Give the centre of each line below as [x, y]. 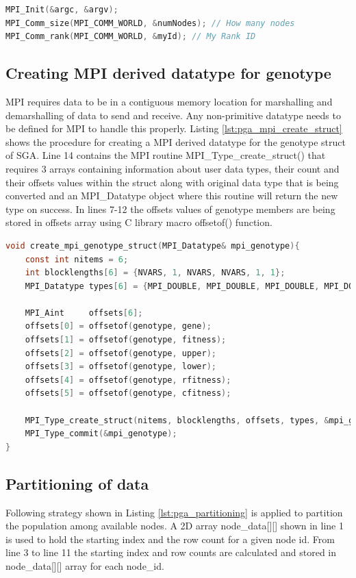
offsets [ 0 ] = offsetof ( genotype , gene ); [118, 326]
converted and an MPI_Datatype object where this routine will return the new [172, 196]
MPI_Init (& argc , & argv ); [62, 10]
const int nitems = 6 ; [77, 259]
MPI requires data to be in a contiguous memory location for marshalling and [169, 101]
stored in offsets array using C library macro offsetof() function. [139, 222]
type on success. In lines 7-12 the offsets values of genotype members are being [170, 209]
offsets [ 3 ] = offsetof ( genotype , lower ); [120, 367]
